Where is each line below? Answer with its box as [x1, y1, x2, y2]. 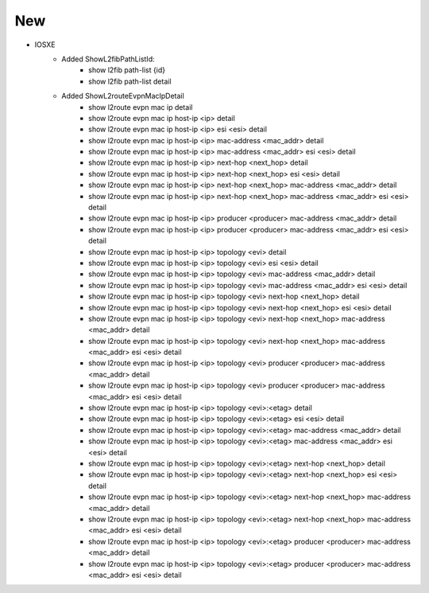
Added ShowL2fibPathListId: [61, 54, 155, 64]
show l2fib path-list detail [88, 76, 172, 86]
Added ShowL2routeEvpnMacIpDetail [61, 92, 184, 101]
